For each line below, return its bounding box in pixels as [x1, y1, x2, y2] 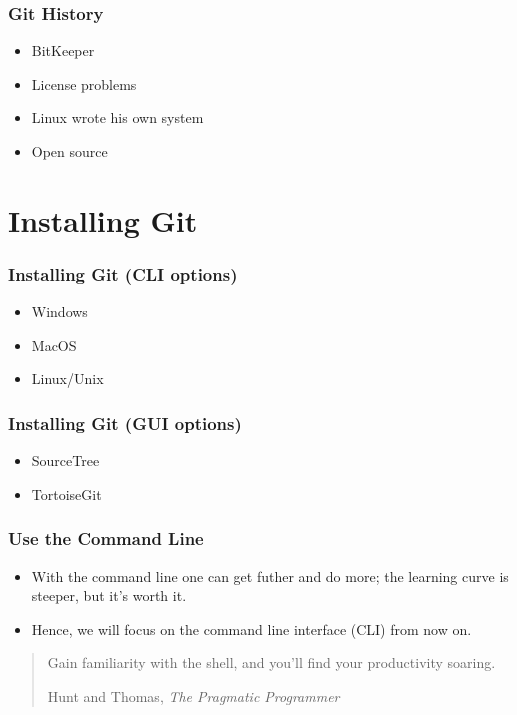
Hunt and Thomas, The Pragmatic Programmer [47, 685, 340, 706]
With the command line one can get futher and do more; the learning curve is [31, 565, 509, 586]
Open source [31, 141, 108, 161]
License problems [31, 73, 137, 94]
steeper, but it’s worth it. [31, 585, 187, 606]
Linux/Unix [31, 368, 104, 389]
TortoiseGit [31, 483, 102, 504]
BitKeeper [31, 40, 95, 61]
